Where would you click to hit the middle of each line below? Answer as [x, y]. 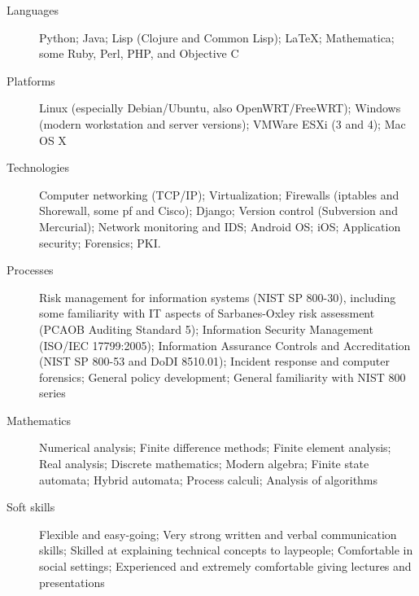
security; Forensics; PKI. [100, 242]
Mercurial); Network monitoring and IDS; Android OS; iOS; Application [220, 226]
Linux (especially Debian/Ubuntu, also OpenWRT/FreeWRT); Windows [220, 108]
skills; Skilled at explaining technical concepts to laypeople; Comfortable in [226, 550]
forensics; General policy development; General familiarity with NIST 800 [223, 377]
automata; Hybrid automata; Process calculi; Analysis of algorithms [209, 479]
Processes [30, 270]
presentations [72, 582]
